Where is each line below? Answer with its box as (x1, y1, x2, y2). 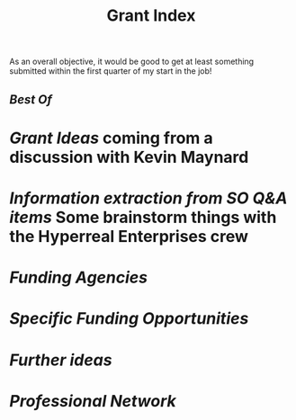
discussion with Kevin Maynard (9, 147, 249, 167)
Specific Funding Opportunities (9, 308, 249, 329)
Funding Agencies (9, 267, 148, 288)
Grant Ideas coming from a (9, 128, 213, 148)
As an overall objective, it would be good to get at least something (9, 56, 255, 67)
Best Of (9, 92, 52, 107)
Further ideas (9, 350, 112, 370)
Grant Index (106, 5, 196, 26)
